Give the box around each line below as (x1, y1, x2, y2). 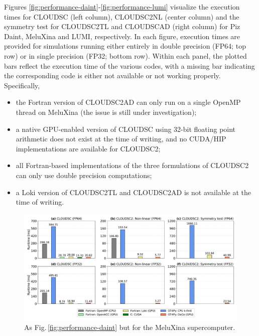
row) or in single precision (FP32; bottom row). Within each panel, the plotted (4, 50, 247, 61)
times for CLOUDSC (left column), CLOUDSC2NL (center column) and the (4, 11, 239, 22)
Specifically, (4, 80, 40, 90)
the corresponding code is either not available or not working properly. (4, 70, 221, 81)
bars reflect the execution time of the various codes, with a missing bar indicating (4, 60, 255, 71)
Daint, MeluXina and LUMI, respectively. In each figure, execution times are (4, 31, 240, 41)
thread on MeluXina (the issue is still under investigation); (16, 106, 197, 117)
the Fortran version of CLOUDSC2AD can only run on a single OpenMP (16, 97, 241, 107)
